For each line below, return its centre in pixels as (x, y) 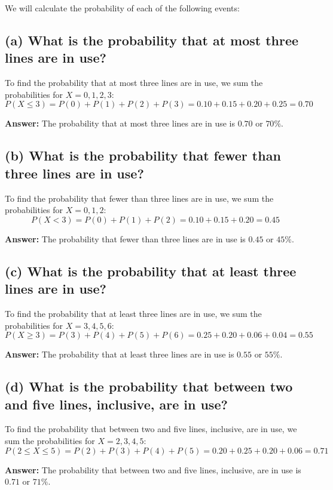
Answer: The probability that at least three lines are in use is (120, 354)
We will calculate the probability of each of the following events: (122, 8)
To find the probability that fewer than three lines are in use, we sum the (139, 198)
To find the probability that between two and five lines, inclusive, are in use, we (151, 429)
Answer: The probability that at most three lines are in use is (120, 123)
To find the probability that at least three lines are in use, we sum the (133, 313)
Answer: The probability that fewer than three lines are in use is (125, 238)
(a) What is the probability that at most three (152, 40)
